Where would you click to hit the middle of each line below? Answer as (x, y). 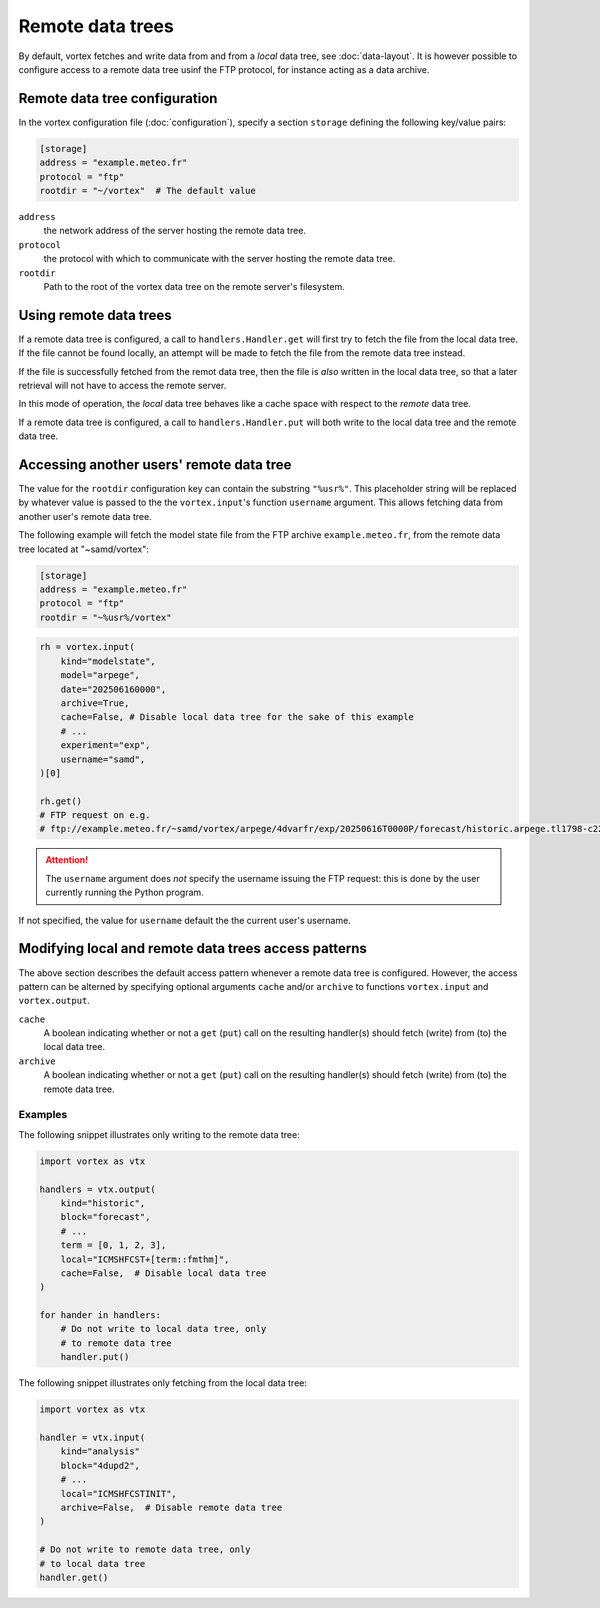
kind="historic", (103, 1203)
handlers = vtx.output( (98, 1189)
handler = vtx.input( (92, 1437)
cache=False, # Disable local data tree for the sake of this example (237, 717)
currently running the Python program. (124, 892)
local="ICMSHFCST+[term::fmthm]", (145, 1259)
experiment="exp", (105, 745)
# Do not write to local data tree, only (163, 1329)
